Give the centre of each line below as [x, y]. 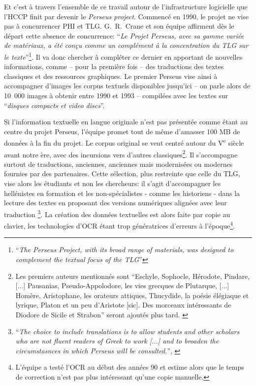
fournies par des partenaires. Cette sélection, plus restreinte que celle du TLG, [122, 173]
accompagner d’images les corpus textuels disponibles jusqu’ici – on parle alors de [127, 86]
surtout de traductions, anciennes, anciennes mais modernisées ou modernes [118, 164]
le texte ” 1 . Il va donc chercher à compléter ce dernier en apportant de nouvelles [123, 56]
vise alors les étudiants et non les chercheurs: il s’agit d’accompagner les [112, 183]
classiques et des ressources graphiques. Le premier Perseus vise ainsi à [111, 76]
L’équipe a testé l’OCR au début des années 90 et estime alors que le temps [130, 367]
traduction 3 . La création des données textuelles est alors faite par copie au [117, 213]
